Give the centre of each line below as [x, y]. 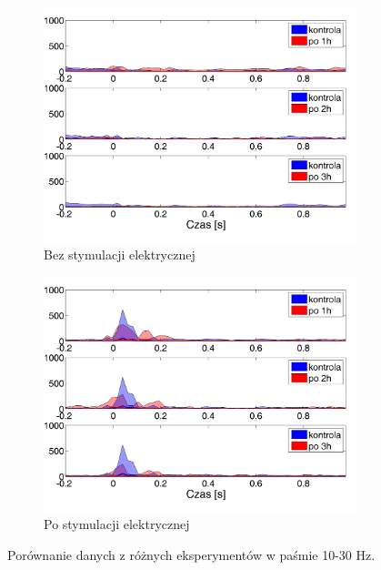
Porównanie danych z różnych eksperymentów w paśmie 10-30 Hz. [191, 554]
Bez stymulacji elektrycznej [120, 254]
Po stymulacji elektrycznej [117, 524]
